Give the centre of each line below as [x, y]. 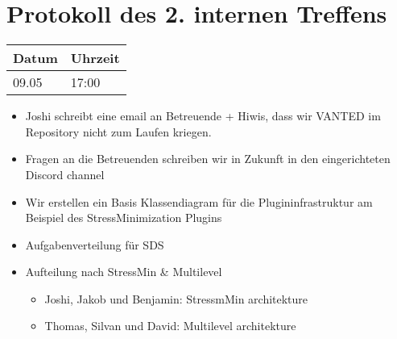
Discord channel [65, 174]
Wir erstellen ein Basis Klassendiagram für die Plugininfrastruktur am [199, 201]
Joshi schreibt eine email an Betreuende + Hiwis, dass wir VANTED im [203, 116]
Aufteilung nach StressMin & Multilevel [124, 272]
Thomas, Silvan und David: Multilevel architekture [170, 326]
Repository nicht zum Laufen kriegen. [118, 131]
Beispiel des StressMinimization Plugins [124, 218]
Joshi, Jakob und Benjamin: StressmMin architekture [176, 298]
